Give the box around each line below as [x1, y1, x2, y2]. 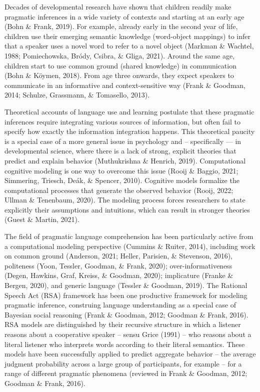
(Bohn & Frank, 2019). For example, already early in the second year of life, [4, 21, 238, 31]
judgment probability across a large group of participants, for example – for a [4, 358, 242, 368]
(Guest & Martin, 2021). [4, 214, 79, 224]
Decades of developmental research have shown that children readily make [4, 1, 231, 11]
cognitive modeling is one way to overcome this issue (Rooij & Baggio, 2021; [4, 165, 238, 175]
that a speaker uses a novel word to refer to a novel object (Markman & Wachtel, [4, 40, 254, 51]
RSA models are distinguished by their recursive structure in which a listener [4, 319, 241, 329]
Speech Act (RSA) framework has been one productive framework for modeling [4, 289, 247, 300]
